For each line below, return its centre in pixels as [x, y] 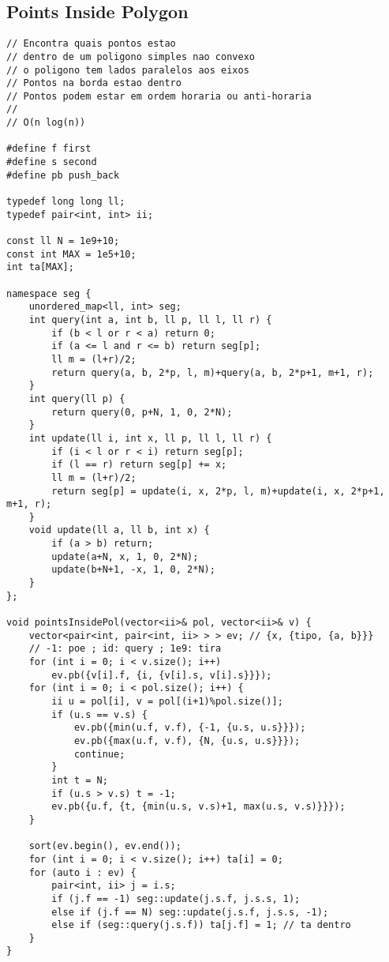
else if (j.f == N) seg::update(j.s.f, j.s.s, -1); [190, 912]
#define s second [52, 162]
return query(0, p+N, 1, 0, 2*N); [142, 412]
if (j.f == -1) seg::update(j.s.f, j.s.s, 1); [176, 898]
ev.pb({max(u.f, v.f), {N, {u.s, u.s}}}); [187, 740]
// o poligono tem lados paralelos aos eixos [128, 70]
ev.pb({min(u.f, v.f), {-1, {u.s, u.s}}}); [190, 728]
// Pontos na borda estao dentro [94, 83]
